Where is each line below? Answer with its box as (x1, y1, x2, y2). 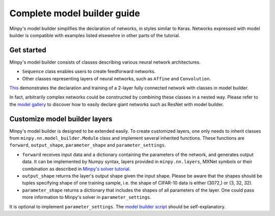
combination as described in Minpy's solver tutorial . (22, 166, 131, 172)
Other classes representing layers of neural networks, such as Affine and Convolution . (22, 75, 211, 81)
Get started (9, 46, 46, 54)
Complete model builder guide (9, 8, 140, 19)
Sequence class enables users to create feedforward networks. (22, 69, 156, 75)
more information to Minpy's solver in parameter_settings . (22, 194, 152, 200)
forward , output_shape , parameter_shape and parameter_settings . (9, 142, 166, 148)
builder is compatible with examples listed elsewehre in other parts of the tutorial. (9, 32, 180, 38)
